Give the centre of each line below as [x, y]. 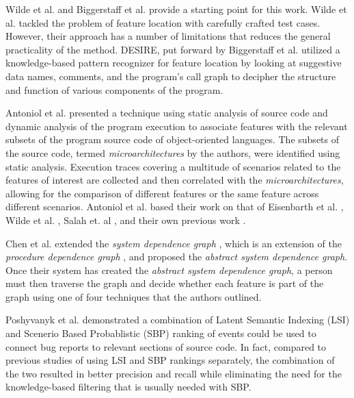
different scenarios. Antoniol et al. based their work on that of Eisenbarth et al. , [175, 207]
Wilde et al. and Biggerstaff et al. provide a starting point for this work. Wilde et [176, 9]
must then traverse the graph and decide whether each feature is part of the [165, 283]
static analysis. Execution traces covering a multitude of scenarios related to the [173, 166]
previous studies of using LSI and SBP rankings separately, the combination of [170, 360]
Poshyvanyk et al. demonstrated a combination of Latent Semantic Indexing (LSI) [178, 320]
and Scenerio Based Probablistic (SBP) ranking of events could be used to [161, 333]
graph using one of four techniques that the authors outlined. [134, 296]
